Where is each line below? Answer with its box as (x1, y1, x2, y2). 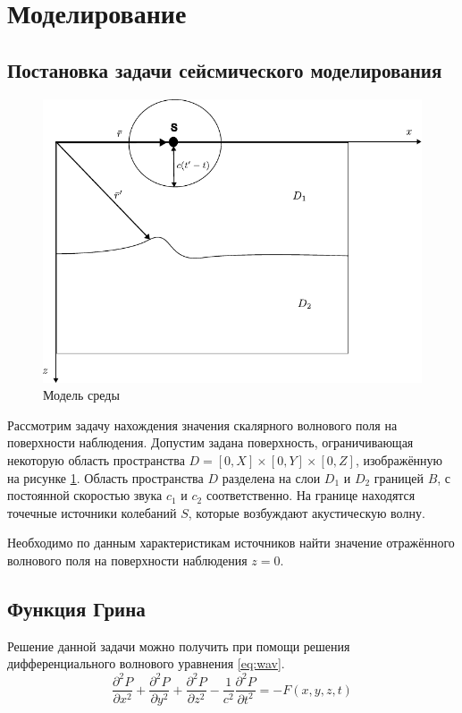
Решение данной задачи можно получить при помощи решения (7, 636, 350, 655)
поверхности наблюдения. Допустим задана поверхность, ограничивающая (7, 433, 414, 452)
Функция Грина (7, 595, 146, 622)
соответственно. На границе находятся (206, 486, 416, 505)
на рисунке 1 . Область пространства (7, 468, 204, 487)
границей (374, 468, 424, 487)
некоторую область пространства (7, 451, 185, 470)
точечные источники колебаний (7, 503, 177, 522)
